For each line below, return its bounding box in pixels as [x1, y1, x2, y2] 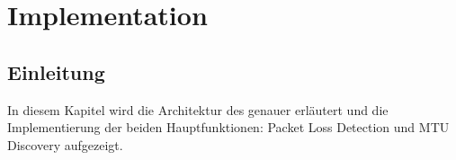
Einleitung [7, 58, 105, 85]
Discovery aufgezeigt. [7, 135, 123, 154]
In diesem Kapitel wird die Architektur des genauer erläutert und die [7, 100, 389, 119]
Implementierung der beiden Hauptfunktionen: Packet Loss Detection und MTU [7, 118, 450, 137]
